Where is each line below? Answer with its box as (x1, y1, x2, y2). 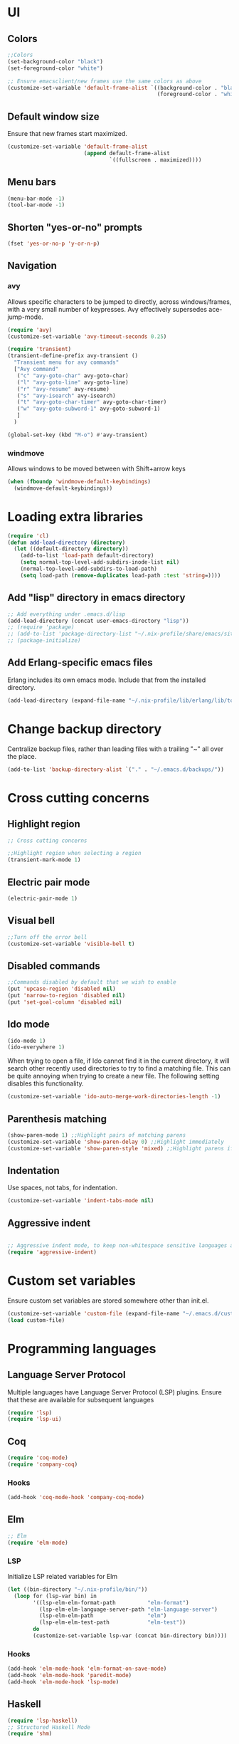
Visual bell (7, 915, 55, 927)
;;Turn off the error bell (7, 933, 87, 940)
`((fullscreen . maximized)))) (109, 156, 202, 164)
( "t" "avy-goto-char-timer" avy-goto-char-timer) (16, 399, 167, 406)
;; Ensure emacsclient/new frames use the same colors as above (7, 78, 202, 85)
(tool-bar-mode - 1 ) (7, 201, 65, 209)
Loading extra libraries (7, 508, 144, 525)
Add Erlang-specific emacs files (7, 656, 153, 669)
